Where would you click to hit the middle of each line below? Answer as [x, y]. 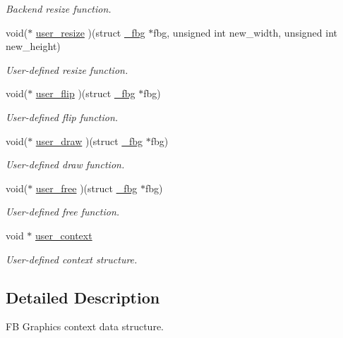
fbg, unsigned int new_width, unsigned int [245, 32]
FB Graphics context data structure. [85, 326]
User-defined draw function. [65, 164]
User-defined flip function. [62, 117]
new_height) [33, 46]
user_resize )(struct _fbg [90, 32]
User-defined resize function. [67, 69]
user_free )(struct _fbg [86, 188]
